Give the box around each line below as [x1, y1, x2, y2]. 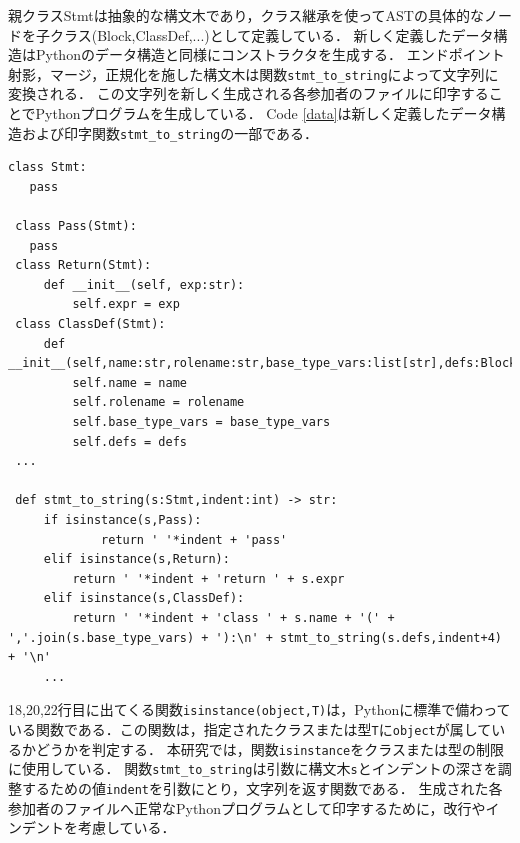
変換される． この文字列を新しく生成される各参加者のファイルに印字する [8, 83, 489, 104]
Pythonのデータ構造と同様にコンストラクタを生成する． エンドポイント [35, 44, 505, 65]
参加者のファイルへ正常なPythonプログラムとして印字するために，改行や [8, 797, 486, 818]
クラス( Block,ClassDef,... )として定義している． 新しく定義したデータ [49, 24, 494, 45]
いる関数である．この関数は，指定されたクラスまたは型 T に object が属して [8, 718, 492, 739]
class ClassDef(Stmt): [15, 317, 166, 332]
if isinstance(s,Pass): [43, 512, 202, 527]
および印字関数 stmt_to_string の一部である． [21, 122, 319, 143]
